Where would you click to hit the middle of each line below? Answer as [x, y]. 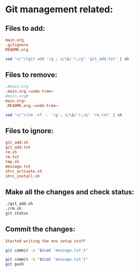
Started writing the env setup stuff [45, 241]
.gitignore [17, 45]
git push [15, 264]
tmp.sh [12, 162]
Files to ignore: [29, 131]
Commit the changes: [40, 229]
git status [17, 213]
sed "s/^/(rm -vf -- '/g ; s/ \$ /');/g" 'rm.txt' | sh [64, 115]
